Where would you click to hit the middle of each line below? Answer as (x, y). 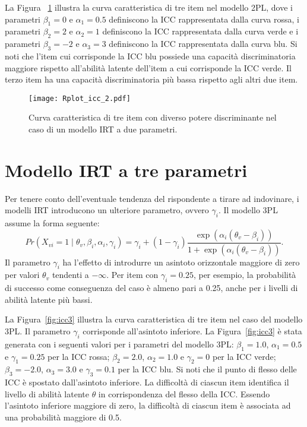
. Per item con (132, 275)
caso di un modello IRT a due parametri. (103, 129)
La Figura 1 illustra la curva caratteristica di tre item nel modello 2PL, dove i (149, 7)
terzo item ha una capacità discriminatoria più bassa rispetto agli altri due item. (151, 79)
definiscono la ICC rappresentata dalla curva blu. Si (203, 44)
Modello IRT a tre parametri (126, 170)
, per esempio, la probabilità (245, 275)
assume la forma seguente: (52, 223)
